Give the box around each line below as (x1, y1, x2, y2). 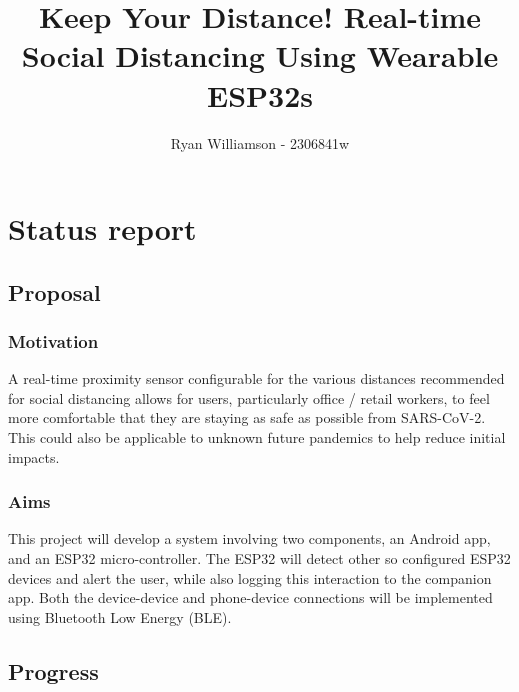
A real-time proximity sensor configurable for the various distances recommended (8, 368, 505, 389)
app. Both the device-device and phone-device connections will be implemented (8, 587, 493, 608)
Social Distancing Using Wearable (21, 35, 499, 76)
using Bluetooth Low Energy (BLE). (8, 606, 232, 627)
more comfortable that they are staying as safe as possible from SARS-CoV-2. (8, 407, 486, 428)
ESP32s (207, 74, 313, 115)
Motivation (8, 328, 99, 353)
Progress (8, 655, 99, 686)
